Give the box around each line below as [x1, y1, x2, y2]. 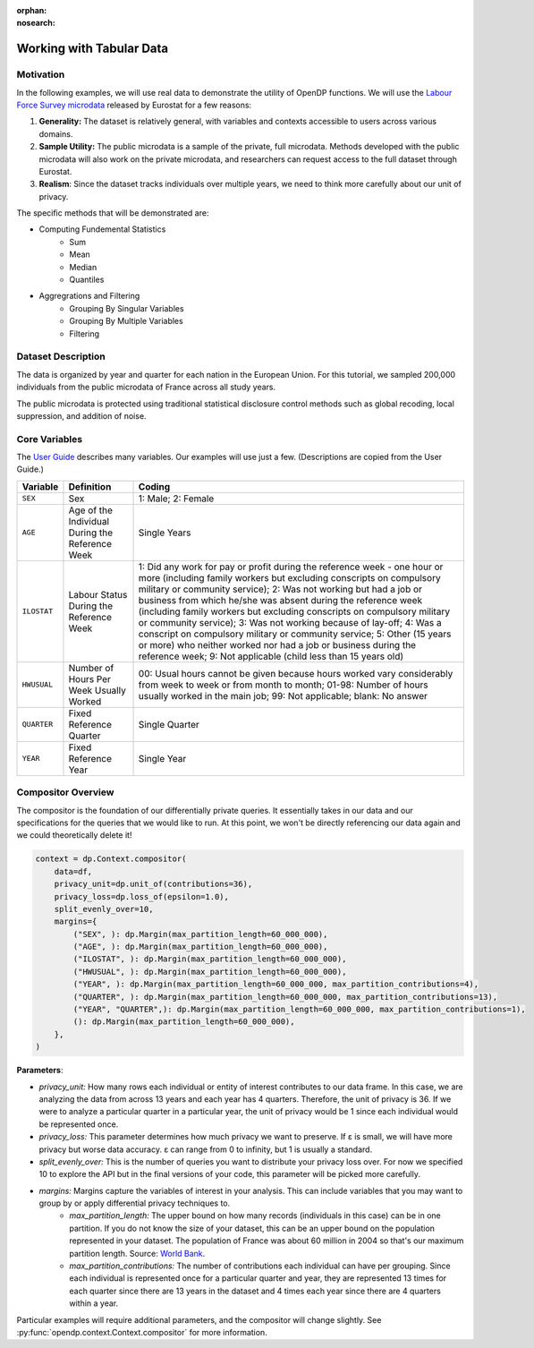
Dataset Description [16, 350, 106, 363]
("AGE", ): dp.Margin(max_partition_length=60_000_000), [72, 942, 328, 952]
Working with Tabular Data [16, 41, 169, 56]
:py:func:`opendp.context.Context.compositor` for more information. [16, 1327, 267, 1337]
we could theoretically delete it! [16, 830, 132, 840]
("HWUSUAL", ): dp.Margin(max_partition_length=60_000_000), [72, 967, 347, 977]
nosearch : [16, 18, 55, 29]
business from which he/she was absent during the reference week [138, 593, 423, 606]
